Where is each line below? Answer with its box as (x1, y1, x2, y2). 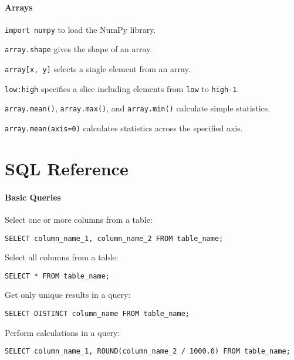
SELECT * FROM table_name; (5, 271, 110, 280)
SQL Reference (5, 156, 129, 180)
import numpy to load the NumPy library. (5, 23, 156, 35)
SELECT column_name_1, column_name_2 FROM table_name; (5, 234, 224, 243)
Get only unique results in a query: (5, 288, 131, 301)
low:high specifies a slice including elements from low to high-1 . (5, 82, 239, 94)
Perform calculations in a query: (5, 326, 120, 338)
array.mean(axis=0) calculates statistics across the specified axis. (5, 122, 243, 134)
